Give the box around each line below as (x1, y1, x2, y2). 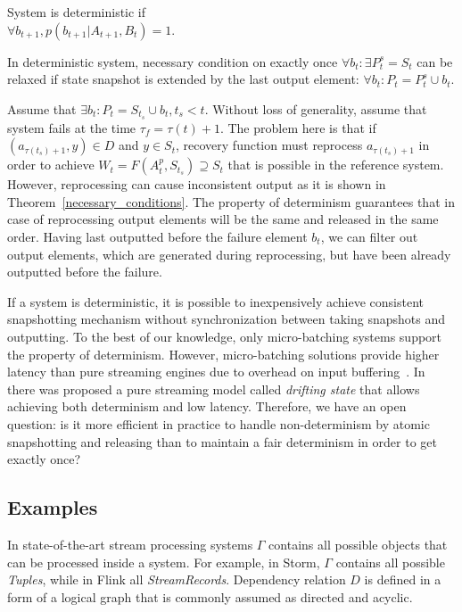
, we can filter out (320, 227, 418, 246)
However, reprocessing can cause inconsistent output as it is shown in (7, 175, 386, 194)
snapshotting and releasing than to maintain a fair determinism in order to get (7, 432, 437, 451)
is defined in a (364, 570, 441, 589)
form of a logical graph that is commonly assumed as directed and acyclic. (7, 587, 413, 606)
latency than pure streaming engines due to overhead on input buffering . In (7, 362, 425, 381)
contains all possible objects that (268, 534, 448, 553)
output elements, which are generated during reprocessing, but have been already (7, 244, 451, 263)
